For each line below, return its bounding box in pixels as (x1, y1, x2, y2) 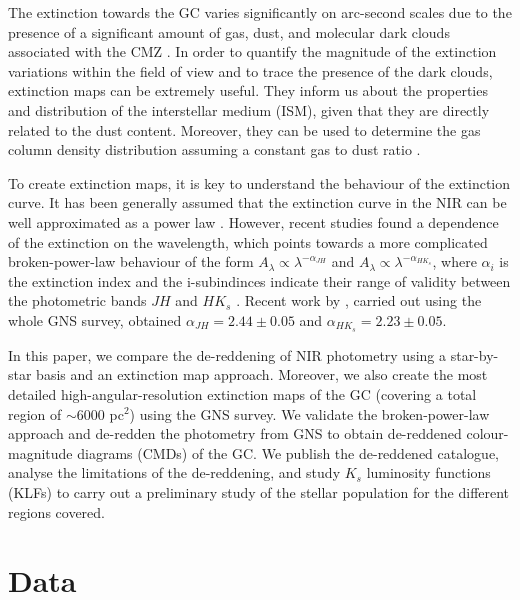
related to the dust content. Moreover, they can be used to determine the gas (8, 119, 481, 140)
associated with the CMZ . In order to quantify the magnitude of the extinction (8, 41, 497, 62)
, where (432, 251, 477, 272)
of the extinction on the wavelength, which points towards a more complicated (8, 231, 488, 252)
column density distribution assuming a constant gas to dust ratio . (8, 139, 421, 160)
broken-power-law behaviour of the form (8, 251, 254, 272)
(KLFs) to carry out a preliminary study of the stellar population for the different (8, 481, 510, 502)
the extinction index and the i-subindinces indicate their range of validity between (8, 270, 511, 291)
